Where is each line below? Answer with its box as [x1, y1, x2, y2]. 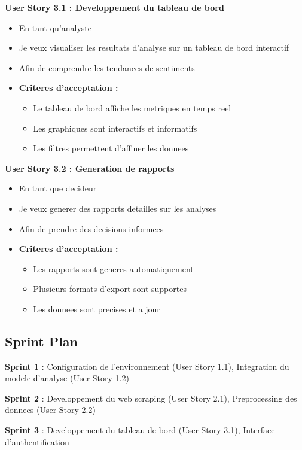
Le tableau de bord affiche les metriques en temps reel [33, 101, 231, 114]
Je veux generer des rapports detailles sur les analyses [19, 202, 216, 214]
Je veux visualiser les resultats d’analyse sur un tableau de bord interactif [19, 41, 289, 54]
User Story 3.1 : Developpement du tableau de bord [5, 1, 224, 13]
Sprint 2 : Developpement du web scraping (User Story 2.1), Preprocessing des [5, 391, 297, 404]
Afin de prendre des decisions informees [19, 222, 164, 235]
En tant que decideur [19, 182, 97, 194]
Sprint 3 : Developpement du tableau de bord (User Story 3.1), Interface [5, 424, 275, 436]
